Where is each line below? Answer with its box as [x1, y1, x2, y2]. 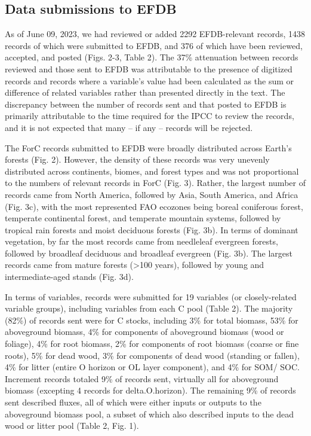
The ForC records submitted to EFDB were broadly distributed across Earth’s [5, 141, 292, 154]
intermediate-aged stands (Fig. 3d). [5, 270, 134, 283]
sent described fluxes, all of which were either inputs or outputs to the [5, 396, 261, 408]
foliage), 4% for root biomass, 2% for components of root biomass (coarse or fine [5, 337, 299, 350]
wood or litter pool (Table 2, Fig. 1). [5, 419, 139, 432]
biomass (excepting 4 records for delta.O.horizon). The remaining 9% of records [5, 384, 296, 397]
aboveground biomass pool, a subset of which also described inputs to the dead [5, 407, 294, 420]
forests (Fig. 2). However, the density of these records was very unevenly [5, 153, 270, 166]
